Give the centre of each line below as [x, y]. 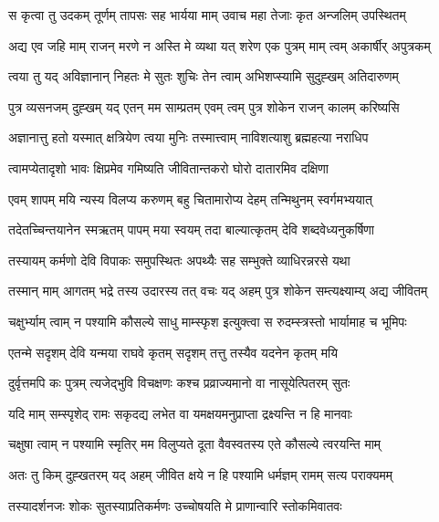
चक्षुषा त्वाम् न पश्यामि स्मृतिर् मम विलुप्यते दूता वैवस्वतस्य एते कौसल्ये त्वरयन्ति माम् [195, 444]
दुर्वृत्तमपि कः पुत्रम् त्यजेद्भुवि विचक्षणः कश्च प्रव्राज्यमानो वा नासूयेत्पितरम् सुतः [179, 383]
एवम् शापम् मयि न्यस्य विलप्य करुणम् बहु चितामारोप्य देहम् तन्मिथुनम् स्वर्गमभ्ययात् [190, 198]
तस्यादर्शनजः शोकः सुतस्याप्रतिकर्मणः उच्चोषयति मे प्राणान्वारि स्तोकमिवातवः [175, 505]
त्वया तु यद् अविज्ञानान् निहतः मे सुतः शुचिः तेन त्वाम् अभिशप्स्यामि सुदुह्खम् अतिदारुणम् [204, 76]
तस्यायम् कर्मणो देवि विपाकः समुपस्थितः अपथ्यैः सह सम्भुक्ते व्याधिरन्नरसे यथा [179, 260]
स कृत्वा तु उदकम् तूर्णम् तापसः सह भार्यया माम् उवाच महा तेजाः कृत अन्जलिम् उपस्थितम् [207, 15]
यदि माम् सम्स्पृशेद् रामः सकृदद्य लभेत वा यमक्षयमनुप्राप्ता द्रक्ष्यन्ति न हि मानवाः [180, 413]
